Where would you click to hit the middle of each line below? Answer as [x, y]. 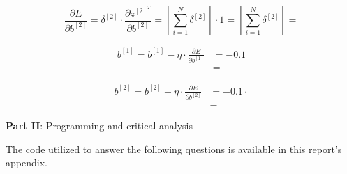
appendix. [27, 163]
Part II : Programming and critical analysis [99, 126]
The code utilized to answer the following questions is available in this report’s [174, 149]
